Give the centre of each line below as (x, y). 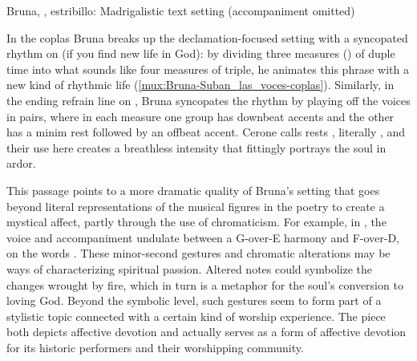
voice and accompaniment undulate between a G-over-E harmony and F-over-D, (203, 237)
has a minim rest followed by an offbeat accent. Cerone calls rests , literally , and (206, 132)
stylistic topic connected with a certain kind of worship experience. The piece (196, 316)
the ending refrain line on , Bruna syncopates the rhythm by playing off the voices (208, 100)
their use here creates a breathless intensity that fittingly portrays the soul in (196, 147)
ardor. (21, 163)
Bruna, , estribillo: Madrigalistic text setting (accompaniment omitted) (181, 10)
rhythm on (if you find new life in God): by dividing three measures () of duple (201, 53)
